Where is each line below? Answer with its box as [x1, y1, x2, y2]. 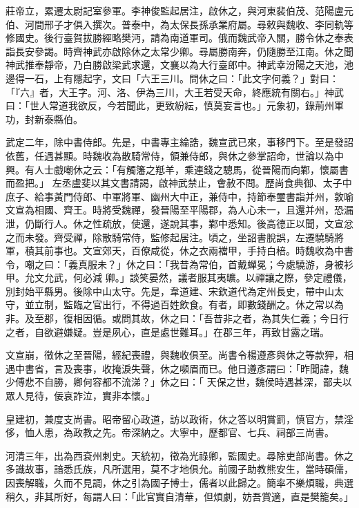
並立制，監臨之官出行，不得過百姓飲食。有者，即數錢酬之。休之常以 [24, 297, 334, 312]
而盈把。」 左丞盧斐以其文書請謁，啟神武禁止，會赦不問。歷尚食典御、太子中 [6, 176, 352, 190]
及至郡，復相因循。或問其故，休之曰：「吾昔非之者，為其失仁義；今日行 [24, 311, 349, 326]
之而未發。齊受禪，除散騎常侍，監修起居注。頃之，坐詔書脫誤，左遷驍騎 [6, 229, 334, 244]
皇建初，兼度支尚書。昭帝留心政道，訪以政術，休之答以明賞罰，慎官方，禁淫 [6, 411, 353, 426]
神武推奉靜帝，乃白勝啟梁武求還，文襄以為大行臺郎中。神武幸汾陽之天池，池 [6, 57, 353, 72]
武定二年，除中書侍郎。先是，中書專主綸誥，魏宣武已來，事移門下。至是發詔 [6, 135, 353, 149]
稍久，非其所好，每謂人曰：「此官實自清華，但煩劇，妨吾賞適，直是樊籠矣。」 [6, 489, 353, 503]
